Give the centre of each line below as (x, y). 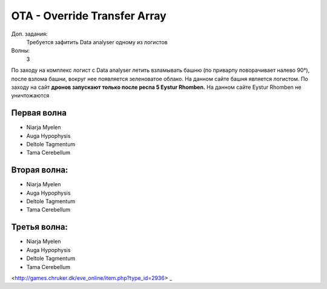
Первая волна (39, 113)
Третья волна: (39, 227)
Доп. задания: (29, 34)
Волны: (21, 51)
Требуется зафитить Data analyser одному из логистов (97, 42)
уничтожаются (30, 96)
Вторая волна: (40, 170)
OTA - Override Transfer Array (89, 16)
